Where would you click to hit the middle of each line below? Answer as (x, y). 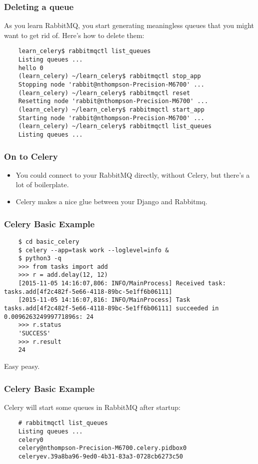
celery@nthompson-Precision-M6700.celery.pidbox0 (102, 448)
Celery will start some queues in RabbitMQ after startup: (92, 407)
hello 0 (31, 68)
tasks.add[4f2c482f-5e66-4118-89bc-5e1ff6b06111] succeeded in (111, 309)
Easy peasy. (22, 366)
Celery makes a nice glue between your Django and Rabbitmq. (111, 201)
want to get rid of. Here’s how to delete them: (74, 35)
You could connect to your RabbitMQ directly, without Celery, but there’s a (133, 174)
